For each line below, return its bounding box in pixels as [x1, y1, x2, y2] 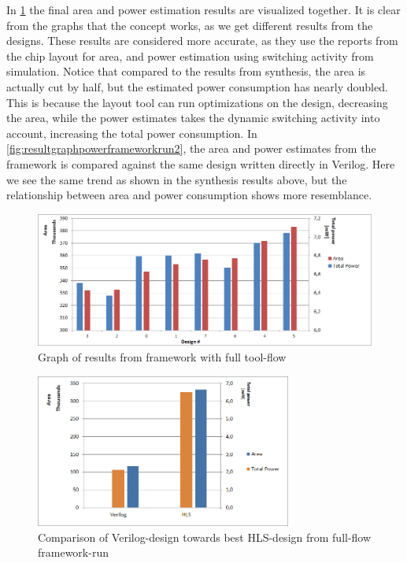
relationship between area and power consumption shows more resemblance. [6, 187, 372, 203]
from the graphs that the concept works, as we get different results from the [6, 17, 373, 33]
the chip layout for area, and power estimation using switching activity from [6, 47, 374, 64]
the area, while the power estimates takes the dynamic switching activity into [6, 109, 380, 126]
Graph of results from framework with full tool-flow [38, 348, 287, 365]
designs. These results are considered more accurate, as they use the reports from [6, 32, 398, 49]
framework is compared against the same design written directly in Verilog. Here [6, 155, 395, 172]
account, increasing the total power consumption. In [6, 124, 257, 141]
